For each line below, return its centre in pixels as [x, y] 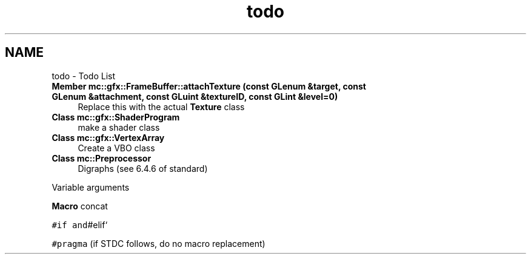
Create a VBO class [116, 148]
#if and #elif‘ [80, 225]
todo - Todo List [84, 76]
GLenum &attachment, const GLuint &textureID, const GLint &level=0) [195, 96]
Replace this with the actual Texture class [161, 107]
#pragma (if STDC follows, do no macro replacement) [159, 243]
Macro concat [80, 206]
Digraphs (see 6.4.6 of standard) [143, 168]
